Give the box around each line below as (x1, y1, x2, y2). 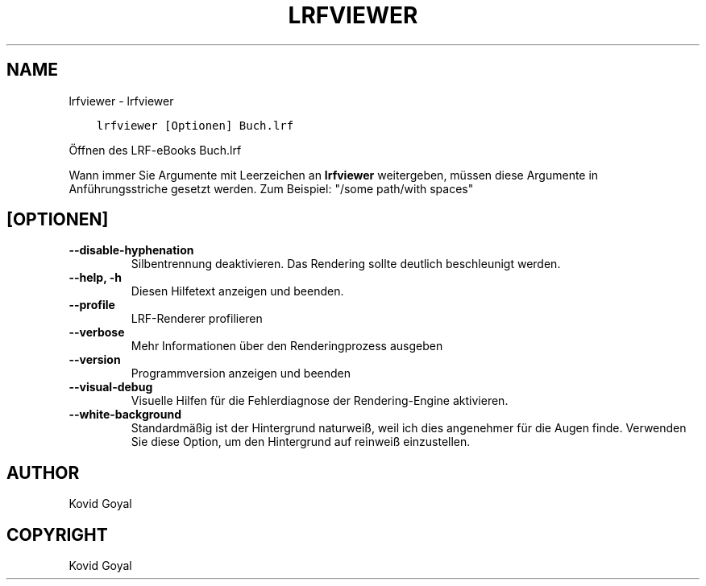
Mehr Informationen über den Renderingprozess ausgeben (131, 339, 443, 353)
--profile (69, 298, 115, 312)
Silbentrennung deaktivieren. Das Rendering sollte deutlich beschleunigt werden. (131, 257, 561, 271)
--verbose (69, 325, 125, 340)
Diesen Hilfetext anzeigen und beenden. (131, 284, 344, 299)
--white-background (69, 407, 181, 422)
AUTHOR (6, 462, 80, 483)
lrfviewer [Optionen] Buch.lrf (96, 118, 294, 132)
